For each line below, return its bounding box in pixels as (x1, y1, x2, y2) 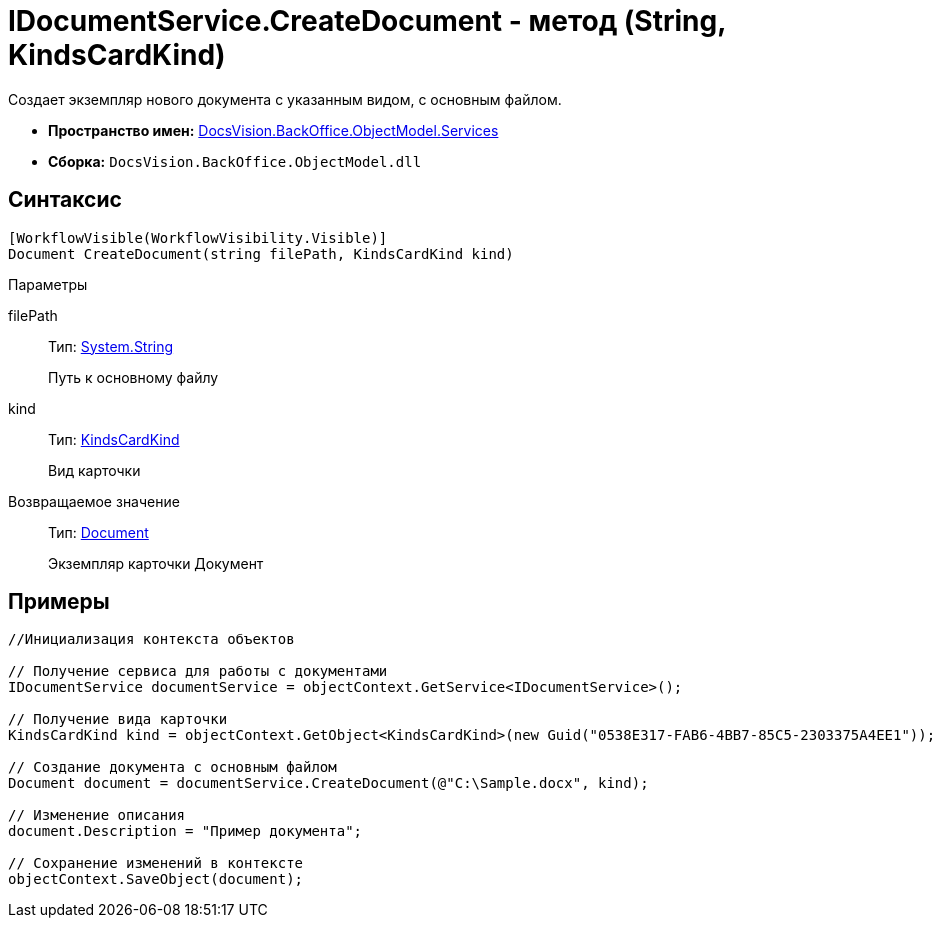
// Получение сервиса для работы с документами (8, 663, 388, 680)
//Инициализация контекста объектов (8, 631, 295, 648)
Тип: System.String (48, 337, 174, 355)
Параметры (8, 275, 88, 293)
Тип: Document (48, 523, 149, 541)
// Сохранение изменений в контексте (8, 855, 304, 872)
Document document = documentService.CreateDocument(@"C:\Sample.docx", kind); (8, 775, 649, 792)
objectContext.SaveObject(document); (8, 871, 304, 888)
